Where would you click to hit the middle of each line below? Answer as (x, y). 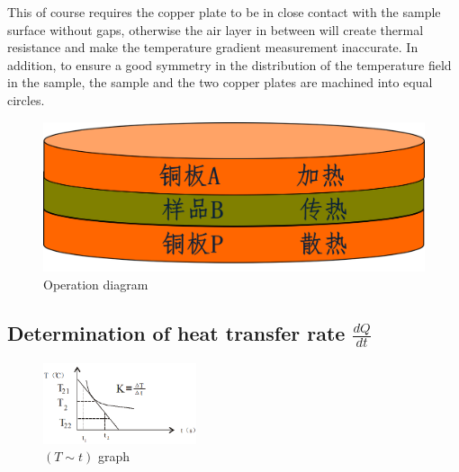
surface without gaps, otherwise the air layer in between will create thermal (216, 29)
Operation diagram (96, 285)
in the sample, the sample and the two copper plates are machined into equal (220, 82)
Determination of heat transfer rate (176, 333)
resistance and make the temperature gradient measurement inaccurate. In (213, 47)
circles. (26, 99)
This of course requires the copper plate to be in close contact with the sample (224, 12)
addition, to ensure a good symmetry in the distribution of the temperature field (229, 64)
